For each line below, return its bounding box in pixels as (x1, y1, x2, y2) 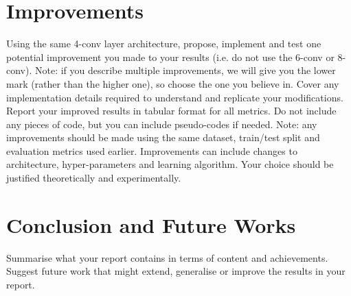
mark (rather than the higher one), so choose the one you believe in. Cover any (6, 76, 339, 90)
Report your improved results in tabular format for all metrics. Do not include (6, 103, 337, 118)
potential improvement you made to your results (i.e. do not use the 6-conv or (6, 49, 335, 64)
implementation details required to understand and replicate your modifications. (6, 90, 343, 104)
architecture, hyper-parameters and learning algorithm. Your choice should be (6, 157, 334, 171)
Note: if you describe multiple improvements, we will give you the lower (34, 63, 336, 77)
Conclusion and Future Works (6, 210, 296, 238)
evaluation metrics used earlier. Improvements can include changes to (6, 143, 297, 158)
